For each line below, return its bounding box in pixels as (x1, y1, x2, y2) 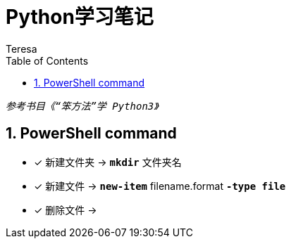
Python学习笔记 (6, 5, 154, 29)
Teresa (6, 42, 37, 55)
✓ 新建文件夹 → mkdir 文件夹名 (34, 155, 182, 168)
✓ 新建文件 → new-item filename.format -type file (34, 179, 286, 192)
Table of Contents (6, 54, 89, 67)
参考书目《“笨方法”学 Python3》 (6, 100, 159, 112)
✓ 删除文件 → (34, 203, 97, 216)
